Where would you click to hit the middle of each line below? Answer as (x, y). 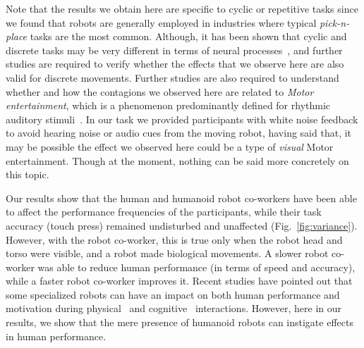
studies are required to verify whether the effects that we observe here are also (175, 64)
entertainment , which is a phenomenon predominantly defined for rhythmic (168, 105)
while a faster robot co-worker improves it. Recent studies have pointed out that (179, 281)
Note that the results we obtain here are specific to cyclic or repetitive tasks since (182, 8)
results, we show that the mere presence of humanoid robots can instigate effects (180, 322)
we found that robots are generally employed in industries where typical (161, 22)
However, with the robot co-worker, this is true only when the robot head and (174, 239)
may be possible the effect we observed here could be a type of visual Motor (170, 146)
